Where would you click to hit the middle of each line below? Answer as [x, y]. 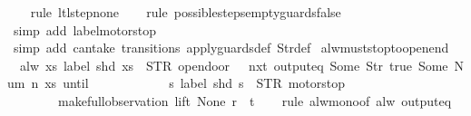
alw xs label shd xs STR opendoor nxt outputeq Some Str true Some [234, 65]
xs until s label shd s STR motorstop [195, 83]
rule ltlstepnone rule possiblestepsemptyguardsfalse [186, 12]
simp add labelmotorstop [84, 29]
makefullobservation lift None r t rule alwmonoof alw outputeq [255, 100]
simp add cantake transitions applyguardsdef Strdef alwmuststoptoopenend [231, 48]
